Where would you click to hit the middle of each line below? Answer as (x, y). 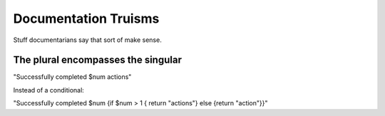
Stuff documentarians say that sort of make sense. (87, 40)
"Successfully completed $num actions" (72, 77)
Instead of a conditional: (49, 90)
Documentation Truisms (86, 19)
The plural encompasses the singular (97, 60)
